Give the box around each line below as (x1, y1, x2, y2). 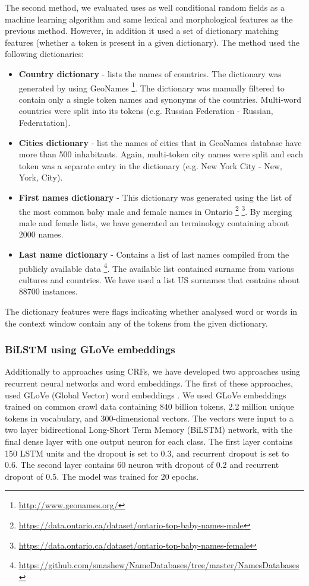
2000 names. (18, 228, 64, 240)
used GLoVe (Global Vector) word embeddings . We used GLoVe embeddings (5, 388, 286, 401)
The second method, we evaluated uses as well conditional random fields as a (5, 1, 285, 13)
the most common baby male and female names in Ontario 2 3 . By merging (18, 203, 292, 217)
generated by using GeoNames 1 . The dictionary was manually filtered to (18, 80, 285, 94)
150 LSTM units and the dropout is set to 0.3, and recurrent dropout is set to (5, 446, 289, 459)
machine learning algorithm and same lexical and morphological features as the (5, 12, 293, 25)
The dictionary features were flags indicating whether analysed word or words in (5, 305, 298, 318)
